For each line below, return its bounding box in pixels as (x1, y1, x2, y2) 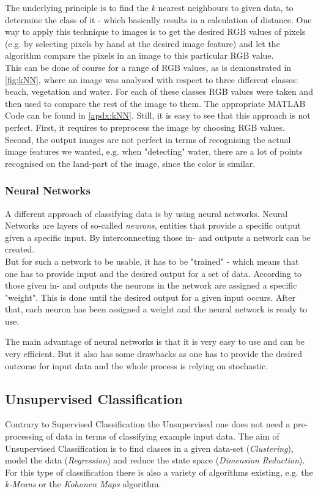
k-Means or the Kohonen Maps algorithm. (5, 477, 161, 490)
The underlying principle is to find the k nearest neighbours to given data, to (5, 1, 294, 13)
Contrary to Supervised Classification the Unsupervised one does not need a (5, 418, 290, 430)
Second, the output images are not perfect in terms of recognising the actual (5, 133, 291, 146)
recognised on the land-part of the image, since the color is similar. (5, 157, 256, 169)
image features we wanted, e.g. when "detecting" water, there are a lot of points (5, 145, 303, 158)
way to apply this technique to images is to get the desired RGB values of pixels (5, 25, 306, 38)
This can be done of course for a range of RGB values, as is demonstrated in (5, 61, 292, 73)
